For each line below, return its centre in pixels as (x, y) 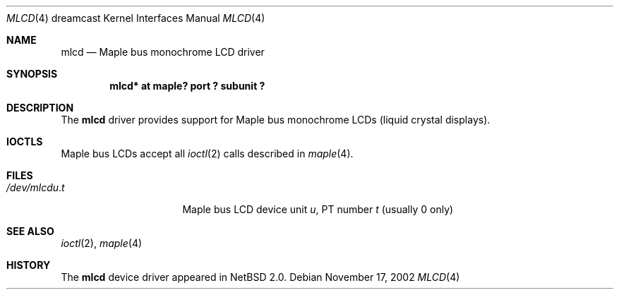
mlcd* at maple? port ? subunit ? (187, 86)
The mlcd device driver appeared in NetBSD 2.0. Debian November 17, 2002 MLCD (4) (260, 277)
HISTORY (29, 265)
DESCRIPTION (40, 108)
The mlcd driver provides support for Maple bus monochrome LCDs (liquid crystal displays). (276, 120)
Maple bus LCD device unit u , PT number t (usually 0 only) (318, 209)
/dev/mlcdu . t (36, 187)
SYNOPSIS (32, 74)
